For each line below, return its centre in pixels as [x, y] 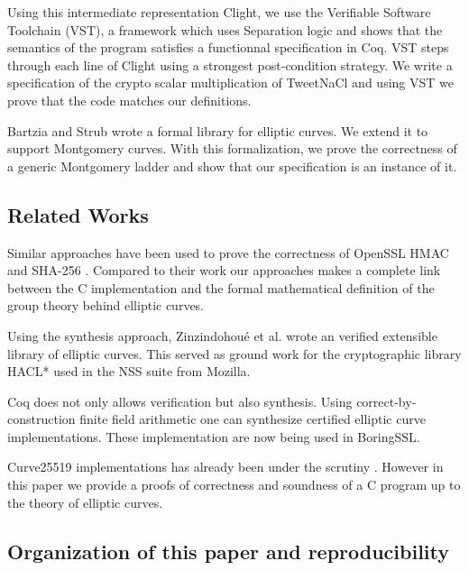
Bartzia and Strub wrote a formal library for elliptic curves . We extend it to [218, 130]
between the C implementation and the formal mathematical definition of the [221, 287]
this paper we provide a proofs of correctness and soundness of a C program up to [234, 485]
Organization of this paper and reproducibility [229, 551]
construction [41, 419]
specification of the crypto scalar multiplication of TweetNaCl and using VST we [230, 83]
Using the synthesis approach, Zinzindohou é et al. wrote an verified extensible [222, 335]
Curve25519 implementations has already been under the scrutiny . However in [225, 467]
